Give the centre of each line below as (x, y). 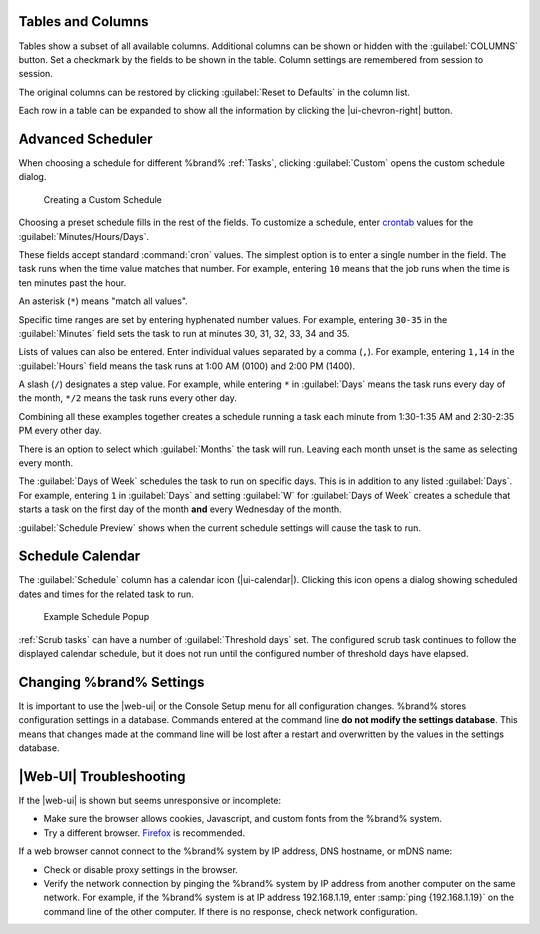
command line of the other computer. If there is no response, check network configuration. (230, 911)
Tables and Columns (83, 21)
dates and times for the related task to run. (106, 594)
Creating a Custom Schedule (102, 199)
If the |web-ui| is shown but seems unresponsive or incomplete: (150, 801)
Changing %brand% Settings (111, 681)
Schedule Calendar (79, 556)
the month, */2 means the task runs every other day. (127, 398)
